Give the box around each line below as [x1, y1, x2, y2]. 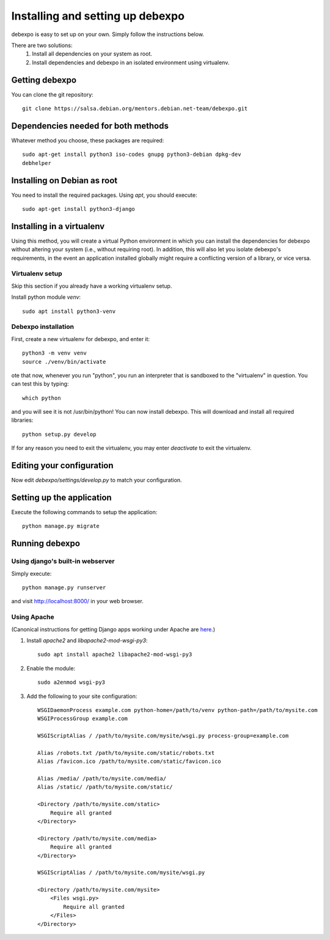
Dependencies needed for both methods [11, 120, 169, 131]
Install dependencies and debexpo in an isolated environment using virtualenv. [32, 59, 230, 66]
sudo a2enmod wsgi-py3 [37, 679, 106, 686]
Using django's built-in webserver [11, 557, 115, 565]
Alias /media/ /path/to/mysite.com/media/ [37, 775, 167, 782]
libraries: [11, 416, 34, 424]
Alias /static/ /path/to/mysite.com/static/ [37, 784, 174, 791]
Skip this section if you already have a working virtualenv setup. [11, 282, 172, 290]
